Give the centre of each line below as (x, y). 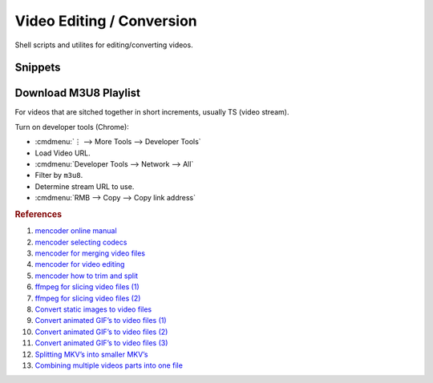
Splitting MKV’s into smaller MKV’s (91, 354)
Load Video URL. (63, 153)
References (38, 214)
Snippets (38, 68)
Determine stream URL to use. (85, 186)
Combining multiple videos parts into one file (109, 365)
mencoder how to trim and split (87, 276)
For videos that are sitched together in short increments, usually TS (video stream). (152, 112)
